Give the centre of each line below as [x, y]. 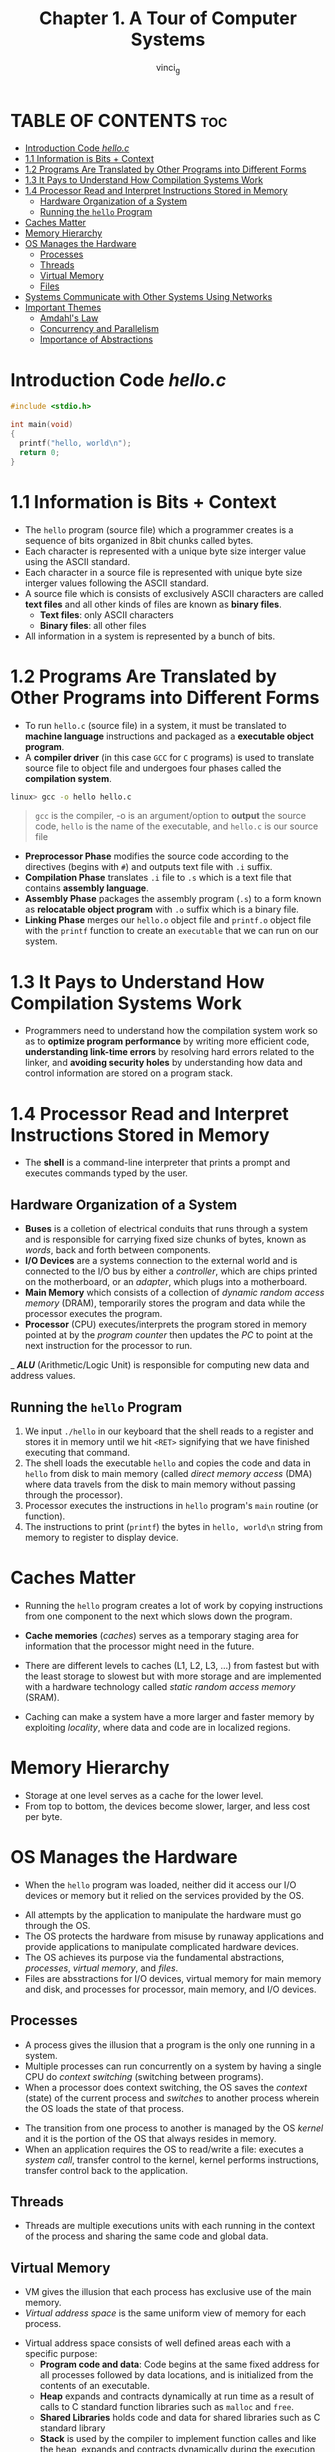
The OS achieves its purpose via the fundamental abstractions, [154, 1957]
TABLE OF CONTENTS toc [119, 120]
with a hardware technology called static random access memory [160, 1686]
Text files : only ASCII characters [106, 614]
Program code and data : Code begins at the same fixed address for [179, 2364]
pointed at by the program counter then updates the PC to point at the [168, 1335]
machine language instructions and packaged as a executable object [169, 736]
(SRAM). [42, 1697]
